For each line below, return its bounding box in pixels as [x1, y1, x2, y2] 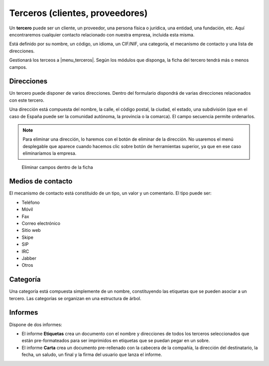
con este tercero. [9, 97, 44, 103]
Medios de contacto [9, 177, 73, 185]
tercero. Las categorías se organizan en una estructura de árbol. [9, 295, 141, 301]
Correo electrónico [21, 220, 61, 226]
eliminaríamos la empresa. [22, 150, 77, 157]
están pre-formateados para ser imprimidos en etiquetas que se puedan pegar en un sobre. [21, 338, 210, 344]
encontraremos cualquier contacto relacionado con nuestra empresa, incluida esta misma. [9, 31, 195, 37]
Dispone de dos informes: [9, 322, 62, 328]
